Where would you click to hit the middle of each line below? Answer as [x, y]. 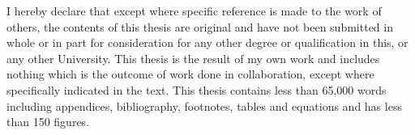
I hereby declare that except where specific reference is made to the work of [194, 11]
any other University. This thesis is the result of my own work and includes [193, 58]
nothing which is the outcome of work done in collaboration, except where [190, 74]
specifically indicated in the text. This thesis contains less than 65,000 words [197, 89]
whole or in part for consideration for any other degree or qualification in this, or [207, 42]
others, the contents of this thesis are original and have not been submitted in [200, 26]
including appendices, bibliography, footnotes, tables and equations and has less [204, 105]
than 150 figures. [48, 122]
